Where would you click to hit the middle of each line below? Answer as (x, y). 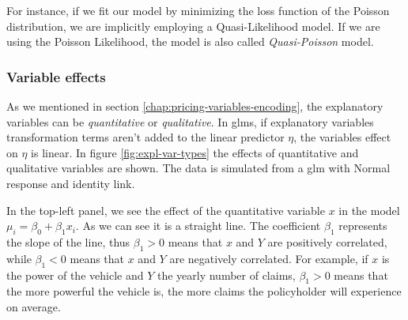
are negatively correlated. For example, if (269, 258)
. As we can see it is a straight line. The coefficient (198, 226)
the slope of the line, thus (68, 241)
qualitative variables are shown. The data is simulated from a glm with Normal (198, 168)
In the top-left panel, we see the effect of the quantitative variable (166, 210)
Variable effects (56, 76)
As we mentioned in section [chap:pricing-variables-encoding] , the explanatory (195, 106)
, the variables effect (342, 137)
